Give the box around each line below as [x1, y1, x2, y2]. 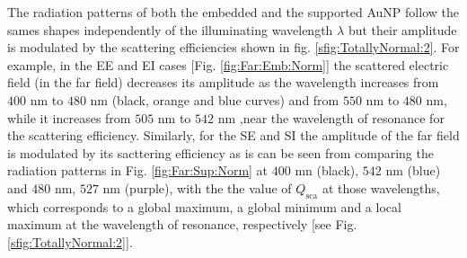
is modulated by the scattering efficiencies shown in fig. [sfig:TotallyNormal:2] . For [7, 38, 460, 57]
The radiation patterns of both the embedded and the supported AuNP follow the [7, 3, 459, 21]
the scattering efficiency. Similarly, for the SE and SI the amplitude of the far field [7, 126, 460, 145]
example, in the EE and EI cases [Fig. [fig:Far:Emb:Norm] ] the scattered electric [7, 55, 449, 74]
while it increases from [7, 108, 131, 127]
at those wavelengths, [322, 178, 440, 197]
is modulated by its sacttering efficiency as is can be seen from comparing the [7, 143, 434, 162]
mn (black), [295, 161, 359, 180]
